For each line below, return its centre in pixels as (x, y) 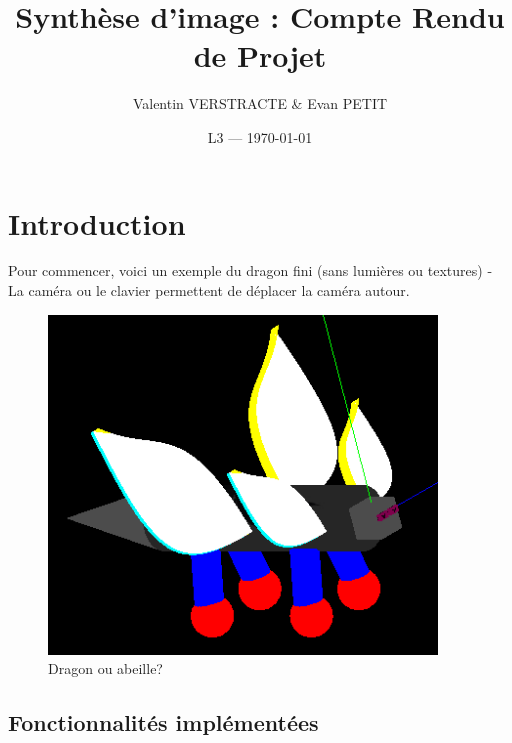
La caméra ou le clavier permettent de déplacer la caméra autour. (209, 290)
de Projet (260, 55)
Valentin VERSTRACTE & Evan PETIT (260, 103)
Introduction (97, 222)
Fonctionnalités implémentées (163, 722)
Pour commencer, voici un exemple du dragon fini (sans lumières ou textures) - (250, 270)
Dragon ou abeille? (105, 668)
